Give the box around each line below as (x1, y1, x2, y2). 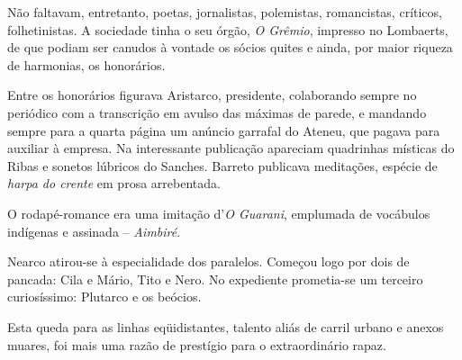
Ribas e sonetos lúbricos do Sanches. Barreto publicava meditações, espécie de (7, 156, 438, 175)
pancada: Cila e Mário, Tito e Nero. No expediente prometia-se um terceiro (7, 269, 423, 288)
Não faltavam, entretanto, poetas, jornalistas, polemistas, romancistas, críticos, (7, 3, 442, 21)
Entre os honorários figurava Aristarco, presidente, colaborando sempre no (7, 85, 417, 104)
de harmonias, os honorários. (7, 55, 166, 74)
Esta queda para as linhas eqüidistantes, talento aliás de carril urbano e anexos (7, 317, 444, 336)
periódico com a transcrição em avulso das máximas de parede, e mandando (7, 103, 427, 121)
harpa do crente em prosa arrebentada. (7, 174, 221, 193)
